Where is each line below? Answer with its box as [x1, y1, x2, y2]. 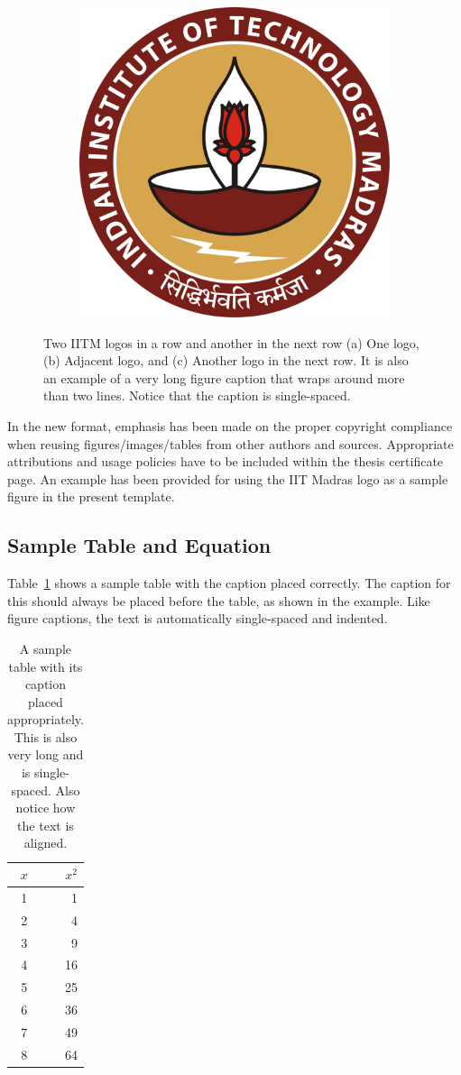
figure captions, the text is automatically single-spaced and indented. [7, 609, 388, 628]
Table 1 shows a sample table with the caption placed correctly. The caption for [7, 574, 451, 593]
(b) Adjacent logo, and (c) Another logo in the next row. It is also [43, 351, 409, 370]
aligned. [23, 833, 68, 852]
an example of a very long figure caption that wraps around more [43, 368, 405, 387]
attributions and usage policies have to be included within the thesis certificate [7, 452, 444, 471]
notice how [15, 798, 76, 817]
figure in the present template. [7, 487, 175, 506]
